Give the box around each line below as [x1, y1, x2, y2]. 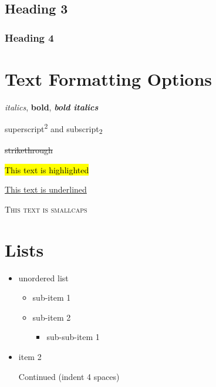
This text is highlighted [5, 163, 89, 176]
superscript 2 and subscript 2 [5, 121, 103, 136]
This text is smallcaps [5, 203, 87, 215]
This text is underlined [5, 183, 87, 196]
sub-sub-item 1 [46, 331, 100, 343]
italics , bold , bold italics [5, 100, 99, 113]
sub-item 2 [32, 311, 71, 323]
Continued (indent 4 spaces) [18, 370, 120, 382]
